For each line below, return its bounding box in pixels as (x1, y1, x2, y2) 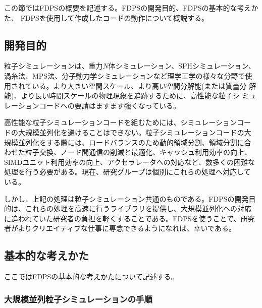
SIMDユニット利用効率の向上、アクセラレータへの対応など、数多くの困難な (4, 156, 255, 167)
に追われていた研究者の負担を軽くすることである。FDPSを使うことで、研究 (4, 213, 255, 223)
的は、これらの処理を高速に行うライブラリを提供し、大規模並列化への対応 (4, 203, 251, 214)
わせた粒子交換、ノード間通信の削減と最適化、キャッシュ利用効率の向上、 (4, 147, 251, 157)
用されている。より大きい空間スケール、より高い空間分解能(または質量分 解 (4, 80, 256, 91)
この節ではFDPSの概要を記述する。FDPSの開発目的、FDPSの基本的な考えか (4, 3, 258, 13)
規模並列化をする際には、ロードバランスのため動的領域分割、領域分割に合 (4, 137, 251, 147)
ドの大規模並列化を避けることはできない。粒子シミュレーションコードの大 (4, 127, 251, 137)
